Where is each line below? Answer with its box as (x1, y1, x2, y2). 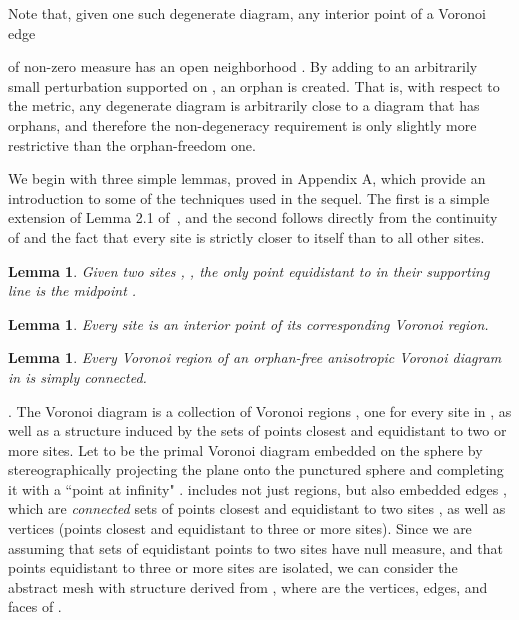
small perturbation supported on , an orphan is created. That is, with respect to (8, 75, 500, 96)
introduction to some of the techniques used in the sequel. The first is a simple (8, 187, 490, 208)
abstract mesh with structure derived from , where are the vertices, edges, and (8, 576, 488, 597)
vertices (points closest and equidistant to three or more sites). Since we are (8, 518, 472, 539)
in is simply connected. (8, 366, 147, 387)
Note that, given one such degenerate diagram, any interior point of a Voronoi (8, 3, 486, 23)
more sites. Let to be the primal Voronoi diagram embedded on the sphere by (8, 439, 483, 460)
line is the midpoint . (8, 280, 137, 301)
